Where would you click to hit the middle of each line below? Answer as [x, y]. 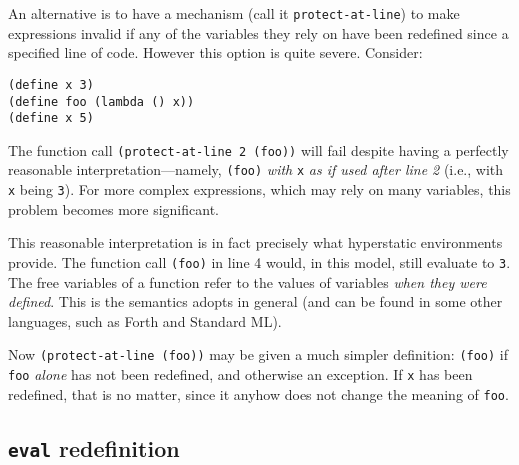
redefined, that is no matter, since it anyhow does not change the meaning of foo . [258, 393]
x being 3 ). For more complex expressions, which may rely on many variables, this [259, 189]
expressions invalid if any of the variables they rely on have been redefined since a [258, 32]
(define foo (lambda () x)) [101, 101]
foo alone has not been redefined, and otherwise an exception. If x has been [240, 374]
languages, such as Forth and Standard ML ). [145, 320]
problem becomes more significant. [113, 208]
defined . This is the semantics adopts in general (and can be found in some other [255, 301]
